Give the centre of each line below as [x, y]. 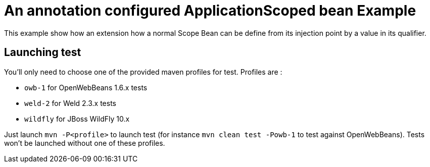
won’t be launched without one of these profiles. [85, 143]
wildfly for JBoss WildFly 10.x [77, 119]
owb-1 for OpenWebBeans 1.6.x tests [86, 87]
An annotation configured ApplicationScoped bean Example [210, 11]
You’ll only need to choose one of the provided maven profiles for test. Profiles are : [143, 72]
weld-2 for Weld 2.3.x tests [70, 103]
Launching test [43, 52]
